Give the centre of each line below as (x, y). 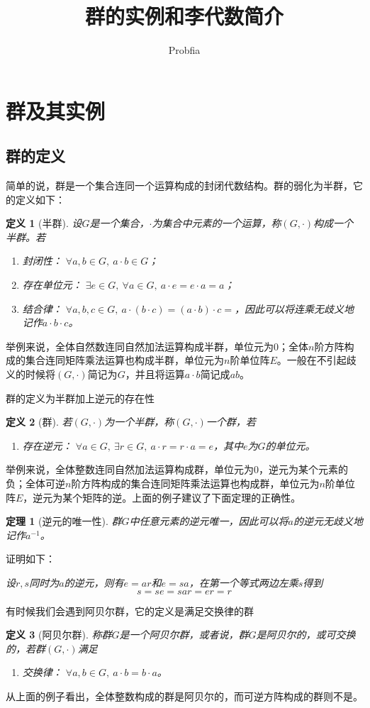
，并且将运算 (155, 374)
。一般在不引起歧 (316, 360)
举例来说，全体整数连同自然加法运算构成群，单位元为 (130, 469)
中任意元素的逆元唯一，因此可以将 (209, 521)
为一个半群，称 (139, 422)
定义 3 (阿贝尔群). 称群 (59, 635)
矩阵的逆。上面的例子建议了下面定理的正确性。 (192, 497)
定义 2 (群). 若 (39, 422)
